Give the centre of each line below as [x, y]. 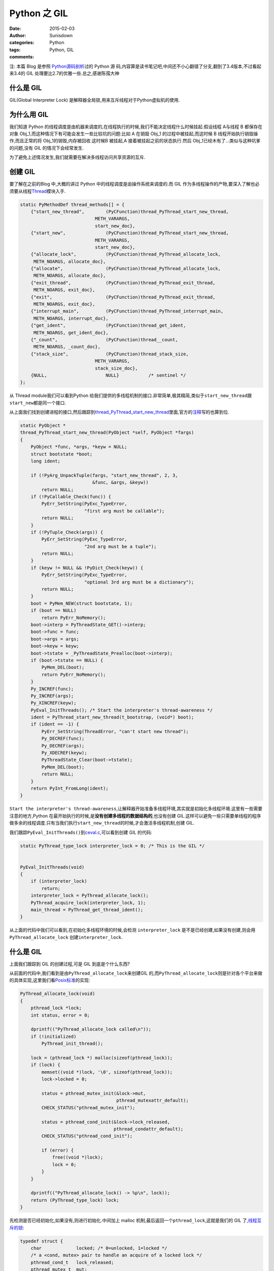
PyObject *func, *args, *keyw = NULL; [79, 447]
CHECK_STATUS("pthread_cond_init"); [87, 1136]
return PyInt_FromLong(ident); [70, 788]
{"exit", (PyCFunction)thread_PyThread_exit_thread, [123, 297]
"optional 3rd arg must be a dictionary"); [139, 582]
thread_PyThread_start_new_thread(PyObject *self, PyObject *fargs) [107, 433]
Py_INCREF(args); [52, 696]
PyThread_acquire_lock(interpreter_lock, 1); [88, 903]
